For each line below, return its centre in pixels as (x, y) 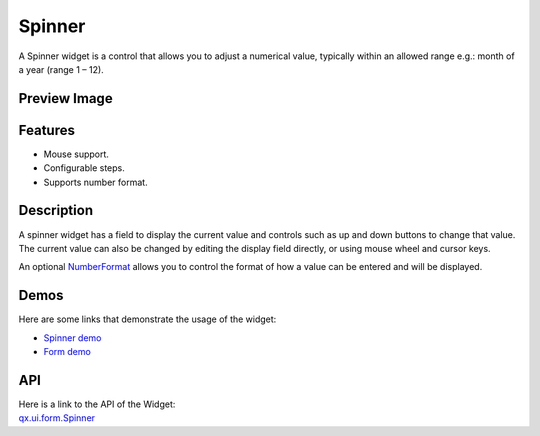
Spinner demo (72, 337)
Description (56, 210)
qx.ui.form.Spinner (56, 418)
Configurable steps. (84, 168)
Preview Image (66, 98)
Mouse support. (76, 154)
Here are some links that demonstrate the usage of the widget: (147, 319)
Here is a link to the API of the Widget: (97, 404)
